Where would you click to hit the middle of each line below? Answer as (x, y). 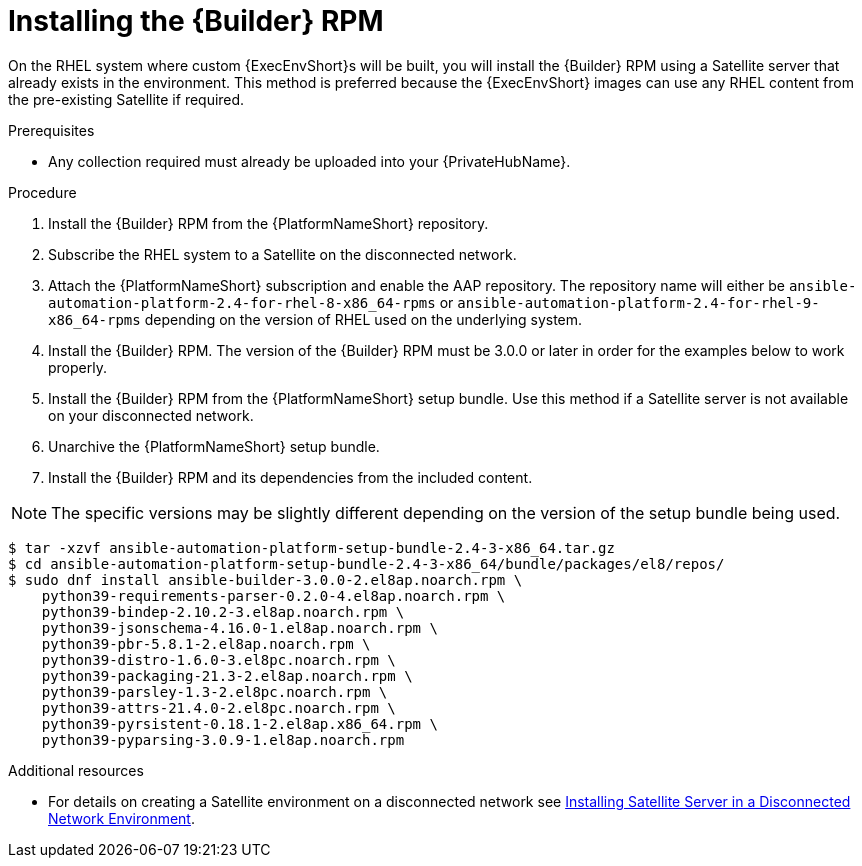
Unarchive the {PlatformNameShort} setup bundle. (214, 446)
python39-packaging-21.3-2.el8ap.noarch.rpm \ (227, 675)
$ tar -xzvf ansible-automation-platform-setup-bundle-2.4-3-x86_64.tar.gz (311, 547)
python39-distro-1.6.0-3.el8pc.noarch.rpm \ (218, 659)
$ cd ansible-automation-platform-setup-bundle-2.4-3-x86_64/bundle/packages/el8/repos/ (366, 563)
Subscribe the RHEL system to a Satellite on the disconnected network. (282, 254)
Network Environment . (121, 818)
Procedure (42, 192)
